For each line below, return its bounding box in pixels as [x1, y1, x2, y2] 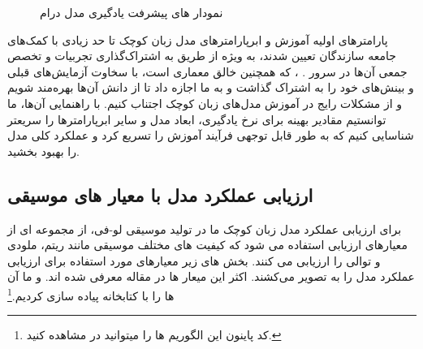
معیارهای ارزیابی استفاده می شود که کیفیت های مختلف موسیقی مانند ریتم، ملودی [7, 236, 408, 253]
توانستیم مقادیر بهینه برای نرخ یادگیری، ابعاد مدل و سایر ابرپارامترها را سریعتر [7, 110, 386, 127]
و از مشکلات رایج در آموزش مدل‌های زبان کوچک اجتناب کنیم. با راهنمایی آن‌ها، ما [7, 94, 403, 111]
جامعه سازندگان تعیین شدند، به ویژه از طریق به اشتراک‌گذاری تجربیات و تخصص [7, 47, 396, 64]
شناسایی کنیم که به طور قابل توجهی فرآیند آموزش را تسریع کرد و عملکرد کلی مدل [7, 127, 414, 144]
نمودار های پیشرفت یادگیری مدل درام [40, 4, 223, 20]
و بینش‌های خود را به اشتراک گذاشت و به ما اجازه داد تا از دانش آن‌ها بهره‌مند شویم [7, 79, 414, 96]
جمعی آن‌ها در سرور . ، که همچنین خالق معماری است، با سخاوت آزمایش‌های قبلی [7, 62, 408, 80]
